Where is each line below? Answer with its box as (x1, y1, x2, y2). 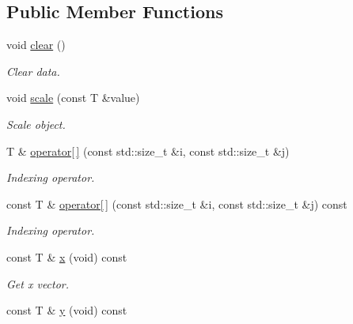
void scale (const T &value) (6, 89, 140, 106)
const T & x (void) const (6, 248, 127, 265)
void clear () (6, 36, 66, 53)
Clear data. (6, 62, 60, 79)
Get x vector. (6, 275, 70, 292)
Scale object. (6, 115, 66, 132)
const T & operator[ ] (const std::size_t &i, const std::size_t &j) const (6, 195, 347, 212)
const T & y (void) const (6, 302, 127, 318)
